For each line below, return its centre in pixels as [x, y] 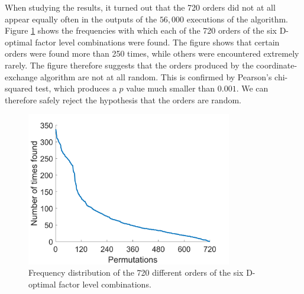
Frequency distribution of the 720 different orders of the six [136, 272]
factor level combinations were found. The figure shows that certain [157, 42]
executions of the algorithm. [237, 19]
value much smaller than [171, 88]
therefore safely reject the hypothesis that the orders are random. [123, 99]
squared [19, 88]
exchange [21, 76]
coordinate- [277, 65]
